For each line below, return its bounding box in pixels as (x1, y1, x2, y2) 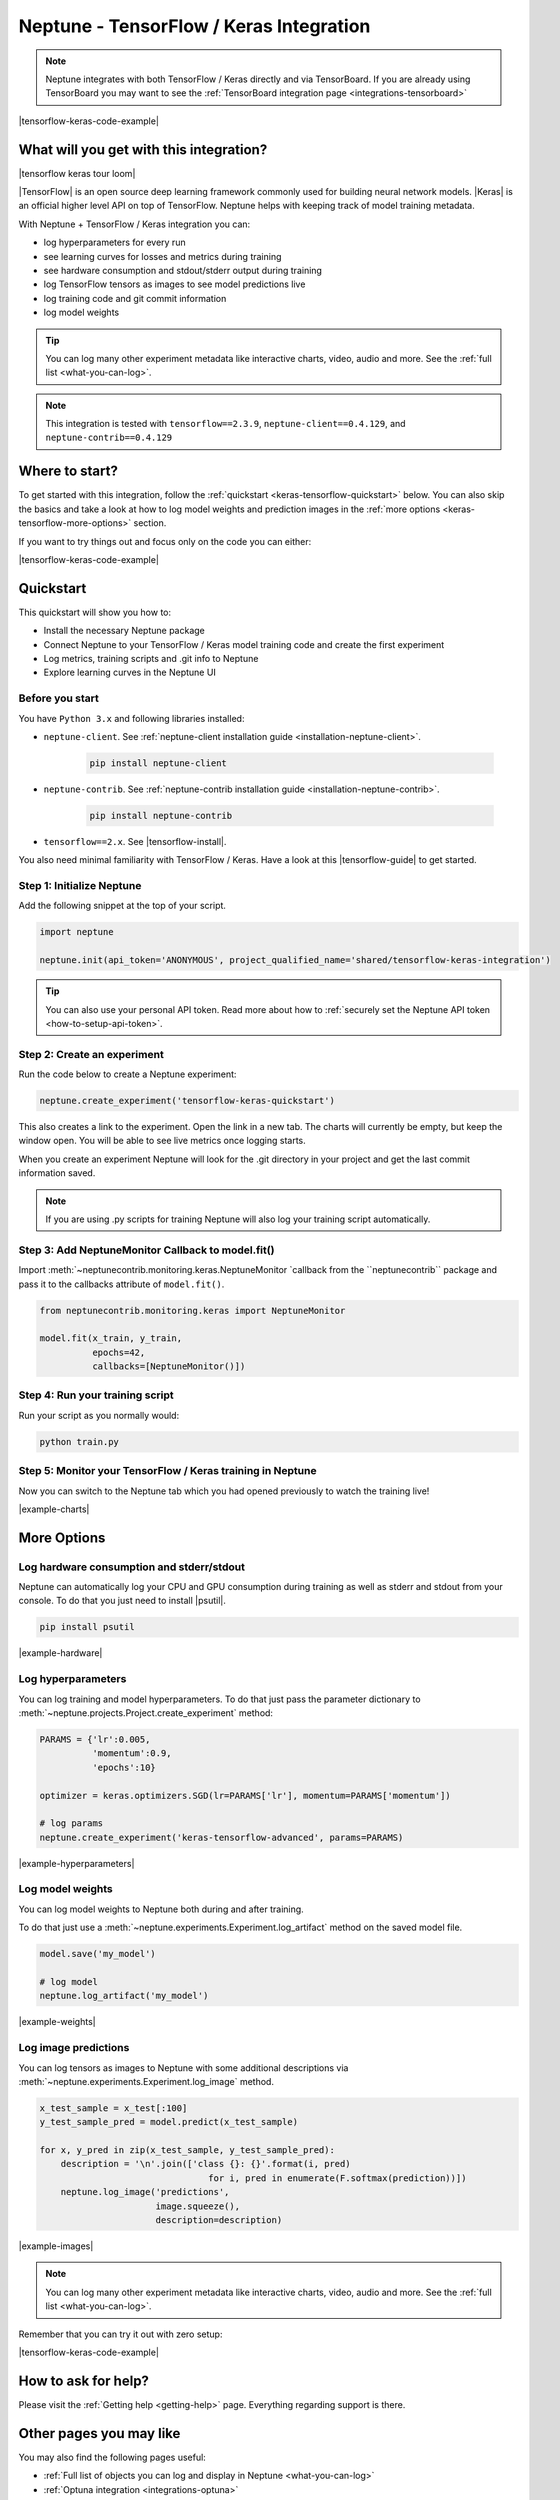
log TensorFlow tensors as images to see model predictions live (43, 278, 306, 290)
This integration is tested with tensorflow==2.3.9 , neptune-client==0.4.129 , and (45, 418, 406, 430)
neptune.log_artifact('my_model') (39, 1990, 209, 2002)
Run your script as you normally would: (18, 1409, 180, 1421)
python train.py (39, 1436, 120, 1447)
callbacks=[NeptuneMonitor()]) (91, 1361, 246, 1372)
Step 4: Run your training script (18, 1388, 174, 1402)
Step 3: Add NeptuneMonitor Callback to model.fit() (18, 1243, 275, 1257)
